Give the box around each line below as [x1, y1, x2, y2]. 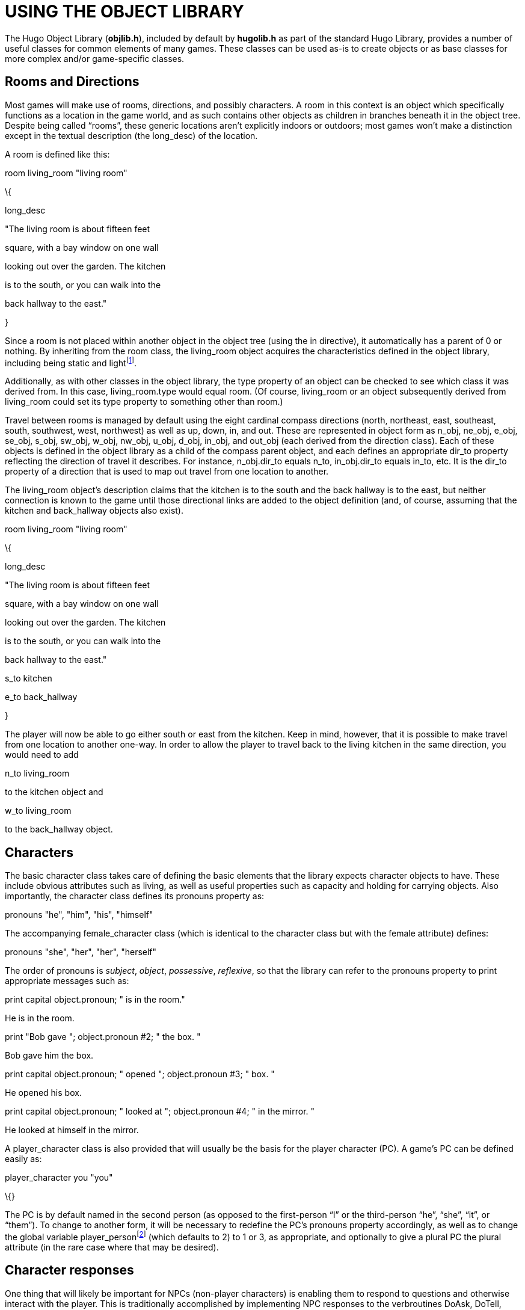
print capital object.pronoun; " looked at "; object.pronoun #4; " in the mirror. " [5, 1106, 315, 1117]
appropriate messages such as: [5, 976, 129, 986]
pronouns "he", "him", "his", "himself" [5, 909, 153, 920]
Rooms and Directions [5, 74, 140, 90]
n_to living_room [5, 768, 70, 779]
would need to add [5, 749, 79, 760]
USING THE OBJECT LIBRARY [5, 1, 244, 22]
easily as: [5, 1154, 42, 1164]
